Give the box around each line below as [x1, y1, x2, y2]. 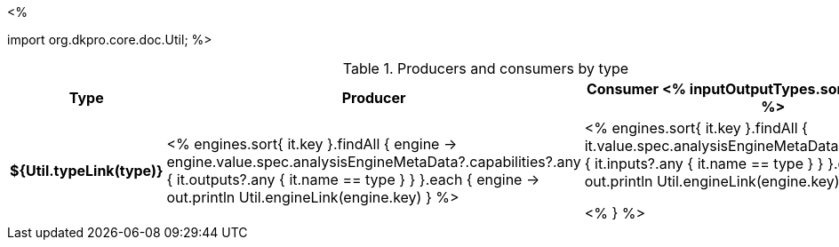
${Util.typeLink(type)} [10, 162, 164, 179]
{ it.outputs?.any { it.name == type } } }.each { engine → [166, 171, 540, 188]
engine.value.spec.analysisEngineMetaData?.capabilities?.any [166, 153, 581, 171]
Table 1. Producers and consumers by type [342, 60, 629, 77]
